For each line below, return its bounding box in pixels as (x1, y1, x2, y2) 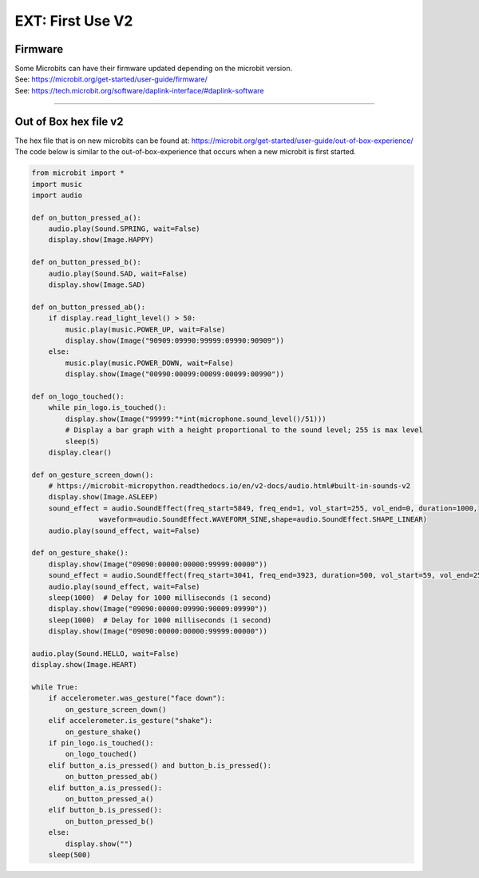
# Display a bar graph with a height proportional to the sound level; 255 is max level (65, 426, 423, 435)
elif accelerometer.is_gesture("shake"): (48, 716, 213, 725)
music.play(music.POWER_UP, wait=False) (65, 324, 226, 334)
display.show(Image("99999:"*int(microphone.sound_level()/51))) (65, 414, 327, 423)
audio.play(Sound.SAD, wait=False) (48, 268, 188, 278)
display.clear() (48, 447, 112, 457)
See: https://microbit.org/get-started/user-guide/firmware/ (14, 74, 208, 84)
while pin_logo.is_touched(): (48, 403, 167, 412)
